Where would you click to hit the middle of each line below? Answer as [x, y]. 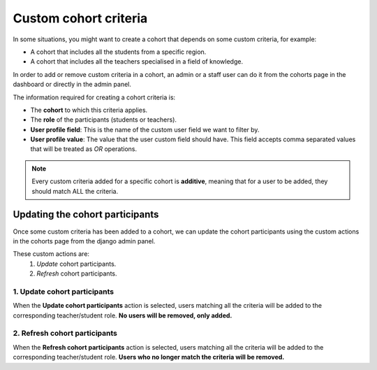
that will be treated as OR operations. [84, 149]
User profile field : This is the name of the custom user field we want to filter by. [145, 129]
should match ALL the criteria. [75, 191]
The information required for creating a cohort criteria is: [94, 97]
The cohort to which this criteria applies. [89, 110]
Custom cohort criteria [80, 18]
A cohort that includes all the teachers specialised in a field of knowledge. [137, 62]
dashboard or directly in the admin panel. [72, 85]
